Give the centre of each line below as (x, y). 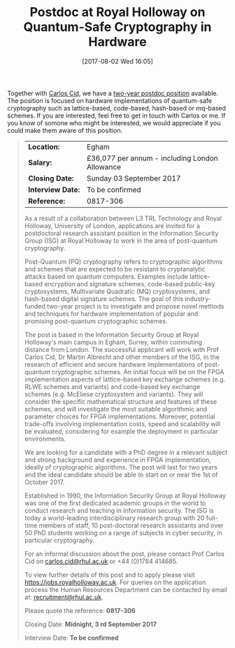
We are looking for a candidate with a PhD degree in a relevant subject (126, 452)
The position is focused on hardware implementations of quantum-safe (109, 100)
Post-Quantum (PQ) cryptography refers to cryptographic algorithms (123, 261)
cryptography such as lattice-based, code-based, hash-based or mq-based (116, 108)
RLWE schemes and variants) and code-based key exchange (112, 386)
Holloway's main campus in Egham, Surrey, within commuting (113, 342)
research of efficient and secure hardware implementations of (114, 364)
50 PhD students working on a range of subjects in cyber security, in (123, 533)
